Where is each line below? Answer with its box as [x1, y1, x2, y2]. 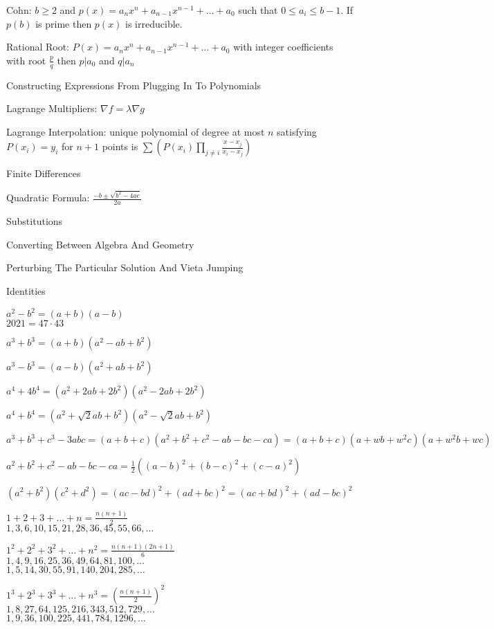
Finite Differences [6, 166, 81, 181]
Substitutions [6, 214, 63, 228]
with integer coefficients [233, 39, 333, 54]
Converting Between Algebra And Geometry [6, 237, 194, 251]
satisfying [277, 124, 317, 138]
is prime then [35, 16, 92, 30]
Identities [6, 283, 46, 298]
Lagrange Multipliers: [6, 101, 98, 116]
